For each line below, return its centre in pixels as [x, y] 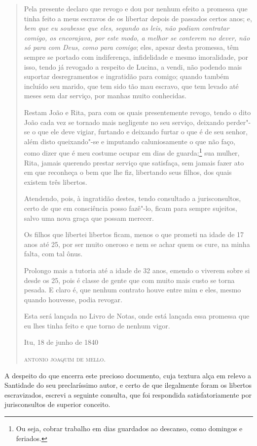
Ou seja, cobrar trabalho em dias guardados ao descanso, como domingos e [129, 428]
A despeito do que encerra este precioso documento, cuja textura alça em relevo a [128, 375]
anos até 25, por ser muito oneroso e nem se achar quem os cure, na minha [137, 244]
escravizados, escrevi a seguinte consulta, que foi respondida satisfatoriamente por [128, 394]
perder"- [239, 122]
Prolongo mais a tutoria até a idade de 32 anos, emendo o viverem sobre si [137, 270]
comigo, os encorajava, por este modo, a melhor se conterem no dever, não [137, 37]
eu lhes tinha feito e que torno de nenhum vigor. [97, 325]
